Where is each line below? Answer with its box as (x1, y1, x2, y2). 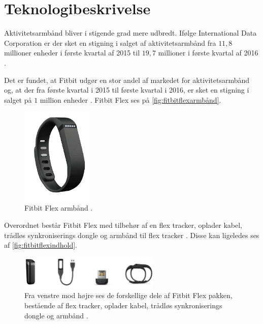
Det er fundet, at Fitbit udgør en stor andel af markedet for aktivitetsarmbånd (4, 74, 250, 85)
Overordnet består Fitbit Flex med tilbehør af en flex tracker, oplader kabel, (4, 220, 242, 230)
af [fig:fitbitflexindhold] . (4, 240, 77, 250)
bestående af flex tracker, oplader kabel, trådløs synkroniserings (24, 300, 222, 310)
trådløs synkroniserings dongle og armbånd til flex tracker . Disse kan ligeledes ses (4, 229, 259, 240)
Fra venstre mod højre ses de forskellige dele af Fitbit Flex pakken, (24, 290, 233, 301)
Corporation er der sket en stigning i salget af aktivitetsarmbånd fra (4, 37, 216, 48)
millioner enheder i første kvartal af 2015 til (4, 47, 140, 58)
